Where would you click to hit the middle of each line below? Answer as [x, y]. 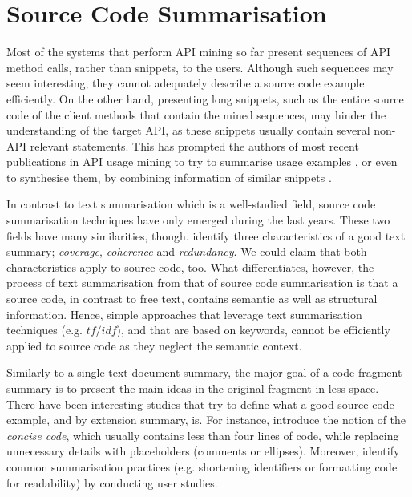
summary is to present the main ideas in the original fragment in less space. [193, 388]
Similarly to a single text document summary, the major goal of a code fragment [204, 372]
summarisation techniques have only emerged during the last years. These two [198, 220]
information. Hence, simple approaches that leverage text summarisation [184, 314]
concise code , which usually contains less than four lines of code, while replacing [203, 435]
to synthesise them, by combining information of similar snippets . [169, 177]
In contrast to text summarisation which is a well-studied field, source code [191, 204]
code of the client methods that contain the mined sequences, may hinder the [196, 114]
